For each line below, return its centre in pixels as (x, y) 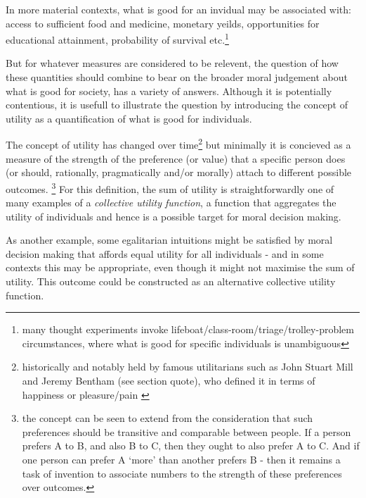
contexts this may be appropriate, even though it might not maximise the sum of (180, 267)
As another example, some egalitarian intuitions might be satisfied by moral (169, 240)
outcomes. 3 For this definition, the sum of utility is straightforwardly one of (170, 187)
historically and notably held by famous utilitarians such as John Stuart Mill (188, 367)
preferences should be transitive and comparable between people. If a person (187, 431)
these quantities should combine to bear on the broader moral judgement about (177, 77)
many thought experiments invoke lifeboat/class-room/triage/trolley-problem (188, 329)
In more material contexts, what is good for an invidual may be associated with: (178, 9)
